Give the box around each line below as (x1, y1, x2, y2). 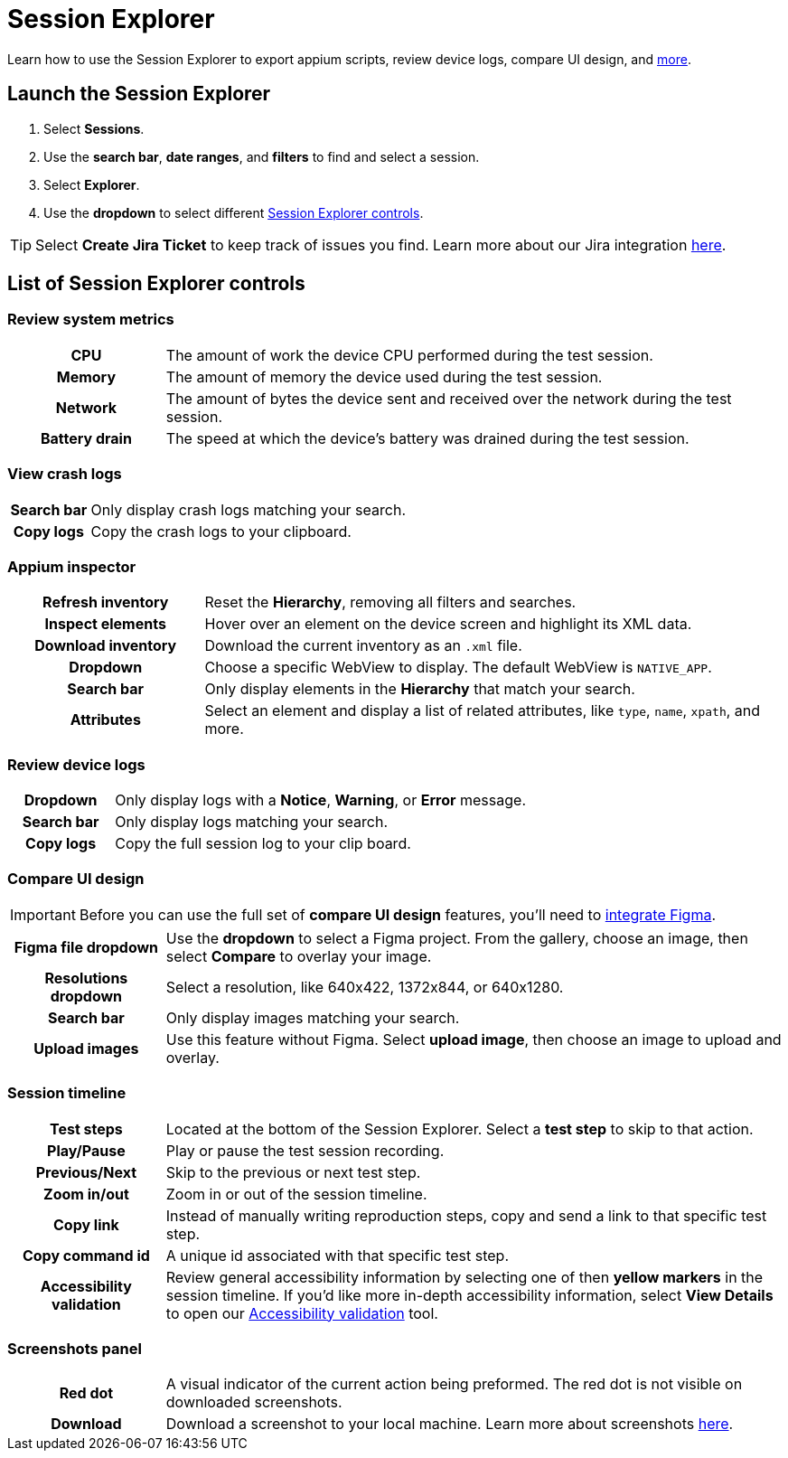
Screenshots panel (7, 1339, 142, 1358)
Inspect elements (44, 615, 166, 634)
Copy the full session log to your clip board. (115, 834, 411, 853)
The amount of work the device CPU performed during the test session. (165, 345, 653, 364)
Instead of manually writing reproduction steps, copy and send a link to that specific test (165, 1206, 767, 1225)
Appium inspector (7, 557, 136, 576)
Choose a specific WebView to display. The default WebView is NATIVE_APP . (204, 658, 712, 677)
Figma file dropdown (14, 937, 159, 956)
